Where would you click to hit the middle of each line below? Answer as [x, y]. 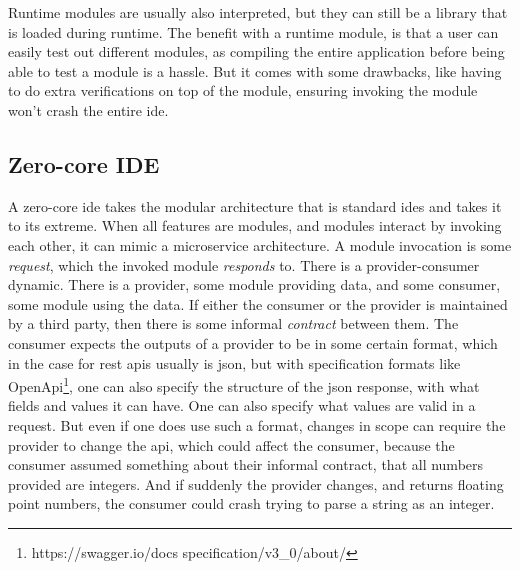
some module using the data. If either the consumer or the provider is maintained [258, 303]
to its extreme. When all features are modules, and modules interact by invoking [255, 225]
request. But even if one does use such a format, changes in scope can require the [257, 424]
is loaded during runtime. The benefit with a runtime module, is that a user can [253, 31]
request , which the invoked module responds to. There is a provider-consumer [244, 264]
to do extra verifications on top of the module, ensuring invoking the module [243, 90]
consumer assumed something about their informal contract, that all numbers [246, 464]
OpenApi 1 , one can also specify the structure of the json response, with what [244, 384]
